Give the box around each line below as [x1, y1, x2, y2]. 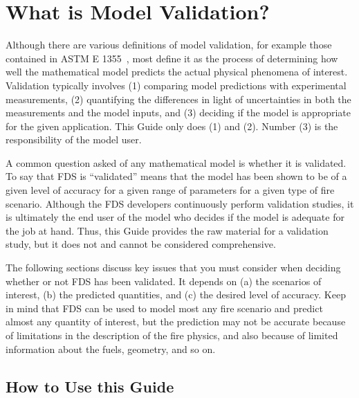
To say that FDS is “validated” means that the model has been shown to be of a [6, 169, 347, 183]
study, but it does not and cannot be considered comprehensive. [6, 237, 276, 251]
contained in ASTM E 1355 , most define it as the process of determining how [6, 51, 338, 65]
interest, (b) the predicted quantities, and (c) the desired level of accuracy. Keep [6, 287, 346, 302]
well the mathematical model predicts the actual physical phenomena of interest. [6, 64, 348, 79]
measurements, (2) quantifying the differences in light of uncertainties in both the [6, 91, 351, 106]
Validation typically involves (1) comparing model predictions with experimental [6, 78, 347, 92]
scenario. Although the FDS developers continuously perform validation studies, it [6, 196, 354, 210]
